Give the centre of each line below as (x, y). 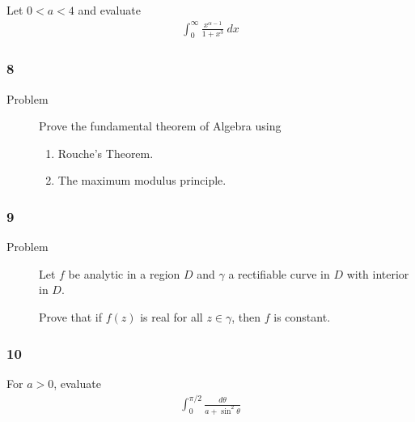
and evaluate (109, 10)
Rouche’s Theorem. (106, 153)
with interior (378, 273)
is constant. (302, 317)
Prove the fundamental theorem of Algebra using (160, 126)
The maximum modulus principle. (142, 180)
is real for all (172, 317)
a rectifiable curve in (279, 273)
